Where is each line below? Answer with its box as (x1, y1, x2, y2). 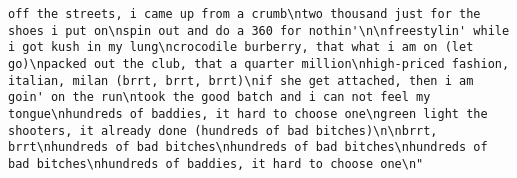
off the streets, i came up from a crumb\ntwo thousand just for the (8, 7, 481, 21)
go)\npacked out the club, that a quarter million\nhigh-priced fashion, (8, 56, 510, 71)
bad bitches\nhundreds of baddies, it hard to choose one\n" (8, 156, 424, 171)
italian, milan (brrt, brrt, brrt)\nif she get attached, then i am (8, 73, 474, 88)
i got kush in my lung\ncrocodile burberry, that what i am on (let (8, 40, 474, 55)
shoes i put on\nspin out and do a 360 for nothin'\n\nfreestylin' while (8, 23, 510, 38)
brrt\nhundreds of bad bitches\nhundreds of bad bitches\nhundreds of (8, 140, 488, 155)
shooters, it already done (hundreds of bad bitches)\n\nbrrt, (8, 123, 438, 138)
